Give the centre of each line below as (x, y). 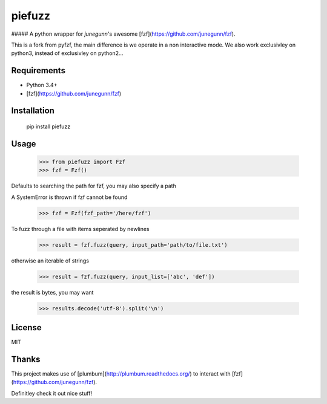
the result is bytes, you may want (52, 292)
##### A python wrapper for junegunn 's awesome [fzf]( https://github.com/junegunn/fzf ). (123, 34)
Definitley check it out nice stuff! (52, 393)
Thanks (26, 359)
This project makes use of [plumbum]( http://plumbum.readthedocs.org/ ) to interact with (121, 374)
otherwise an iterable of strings (50, 261)
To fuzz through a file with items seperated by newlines (80, 229)
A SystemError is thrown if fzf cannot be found (69, 197)
